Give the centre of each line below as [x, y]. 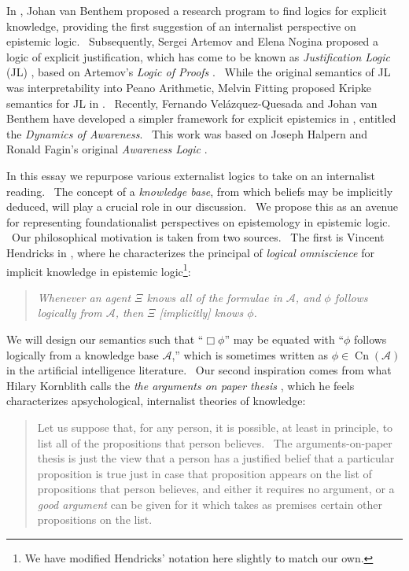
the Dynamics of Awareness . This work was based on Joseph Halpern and [187, 133]
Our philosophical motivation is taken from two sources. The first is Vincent [198, 237]
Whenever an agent [84, 297]
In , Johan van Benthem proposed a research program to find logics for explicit [197, 10]
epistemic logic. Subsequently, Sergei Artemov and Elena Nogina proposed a [193, 41]
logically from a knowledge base [83, 354]
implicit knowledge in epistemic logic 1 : [99, 270]
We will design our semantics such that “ [105, 339]
